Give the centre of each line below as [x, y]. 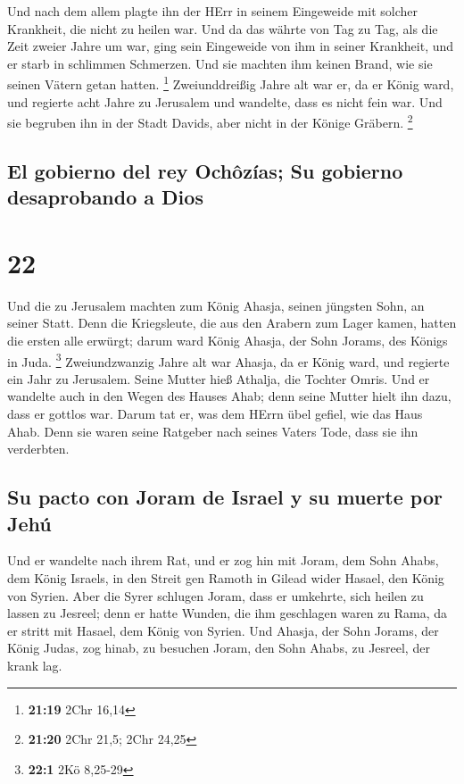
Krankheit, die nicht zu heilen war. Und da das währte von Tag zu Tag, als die [223, 28]
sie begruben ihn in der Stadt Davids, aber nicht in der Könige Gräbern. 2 [210, 121]
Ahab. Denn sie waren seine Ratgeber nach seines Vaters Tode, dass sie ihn [213, 431]
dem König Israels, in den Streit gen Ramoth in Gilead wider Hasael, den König [226, 577]
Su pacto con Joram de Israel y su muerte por [225, 497]
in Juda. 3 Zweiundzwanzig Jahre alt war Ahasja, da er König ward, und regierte [228, 360]
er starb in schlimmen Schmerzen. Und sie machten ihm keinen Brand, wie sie [220, 63]
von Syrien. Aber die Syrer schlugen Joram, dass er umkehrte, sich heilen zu [215, 595]
